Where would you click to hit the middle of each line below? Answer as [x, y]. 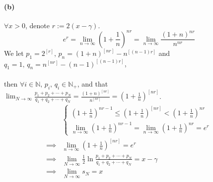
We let [14, 53]
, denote [37, 25]
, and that [93, 83]
